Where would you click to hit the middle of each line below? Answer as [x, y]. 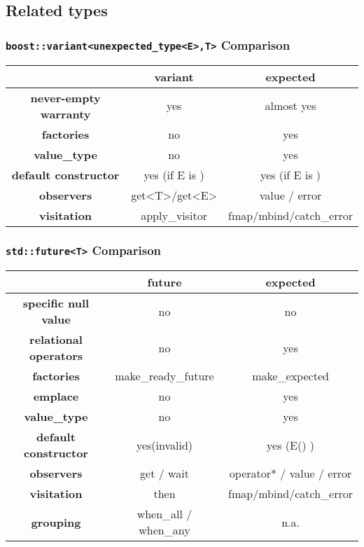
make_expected [290, 376]
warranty [65, 113]
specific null [56, 303]
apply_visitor [174, 215]
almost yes [290, 106]
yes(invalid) [164, 445]
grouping [56, 522]
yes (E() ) [290, 445]
